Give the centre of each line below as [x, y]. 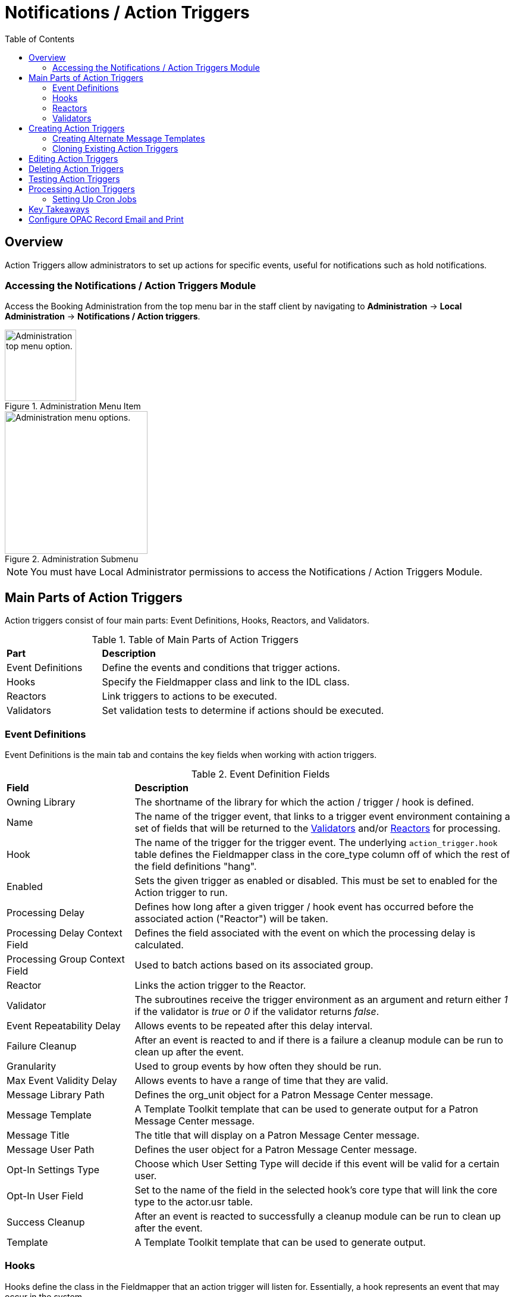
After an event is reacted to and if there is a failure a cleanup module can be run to [319, 1040]
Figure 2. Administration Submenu [72, 559]
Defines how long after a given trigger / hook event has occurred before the [304, 906]
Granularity [32, 1066]
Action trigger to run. [181, 892]
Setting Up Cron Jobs [95, 199]
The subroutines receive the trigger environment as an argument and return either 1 [321, 999]
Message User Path [51, 1149]
